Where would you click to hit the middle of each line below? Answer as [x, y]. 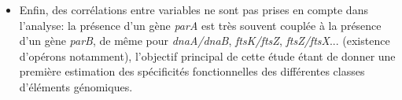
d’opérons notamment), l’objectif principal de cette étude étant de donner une [207, 56]
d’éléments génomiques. [76, 86]
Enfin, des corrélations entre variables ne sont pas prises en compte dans [194, 9]
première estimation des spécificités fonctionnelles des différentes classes [192, 71]
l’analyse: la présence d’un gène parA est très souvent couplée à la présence [200, 25]
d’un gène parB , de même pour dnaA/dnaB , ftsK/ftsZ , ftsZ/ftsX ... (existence [205, 41]
